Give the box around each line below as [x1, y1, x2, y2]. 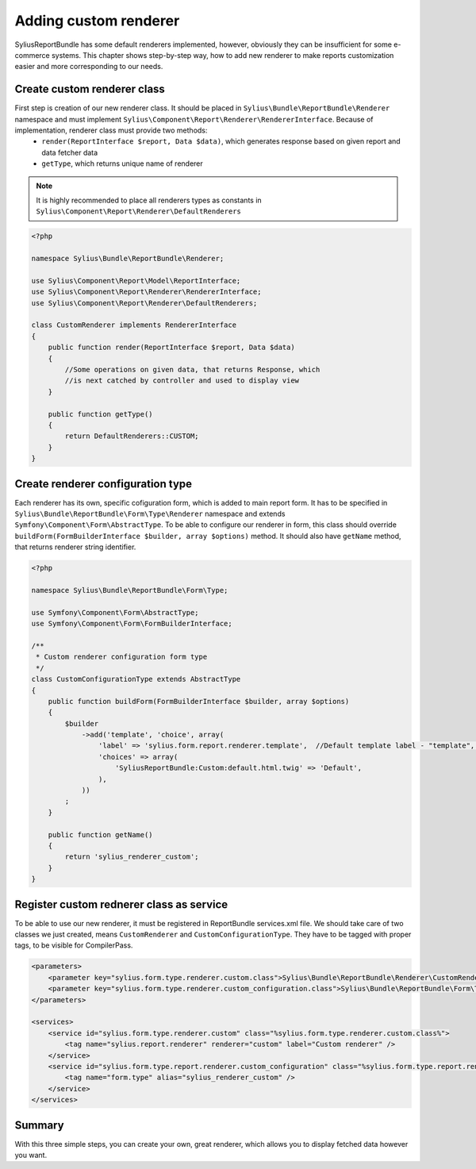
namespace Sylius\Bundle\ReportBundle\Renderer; [31, 254, 225, 263]
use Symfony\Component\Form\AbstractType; [31, 608, 199, 617]
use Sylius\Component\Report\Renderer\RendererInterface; [31, 287, 262, 297]
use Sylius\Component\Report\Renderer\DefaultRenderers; [31, 298, 258, 307]
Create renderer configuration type [14, 477, 193, 490]
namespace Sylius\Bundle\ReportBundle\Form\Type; [31, 586, 228, 594]
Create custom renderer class [14, 83, 166, 96]
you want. [14, 1150, 48, 1159]
